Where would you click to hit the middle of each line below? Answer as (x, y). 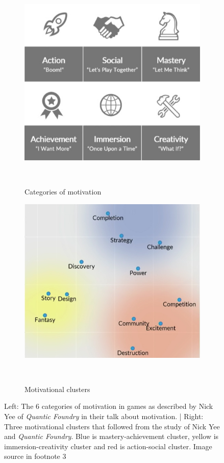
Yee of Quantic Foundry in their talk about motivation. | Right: (104, 416)
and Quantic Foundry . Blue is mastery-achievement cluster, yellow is (111, 436)
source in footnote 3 (35, 456)
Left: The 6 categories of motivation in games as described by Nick (109, 406)
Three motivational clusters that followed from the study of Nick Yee (112, 426)
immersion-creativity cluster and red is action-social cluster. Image (108, 446)
